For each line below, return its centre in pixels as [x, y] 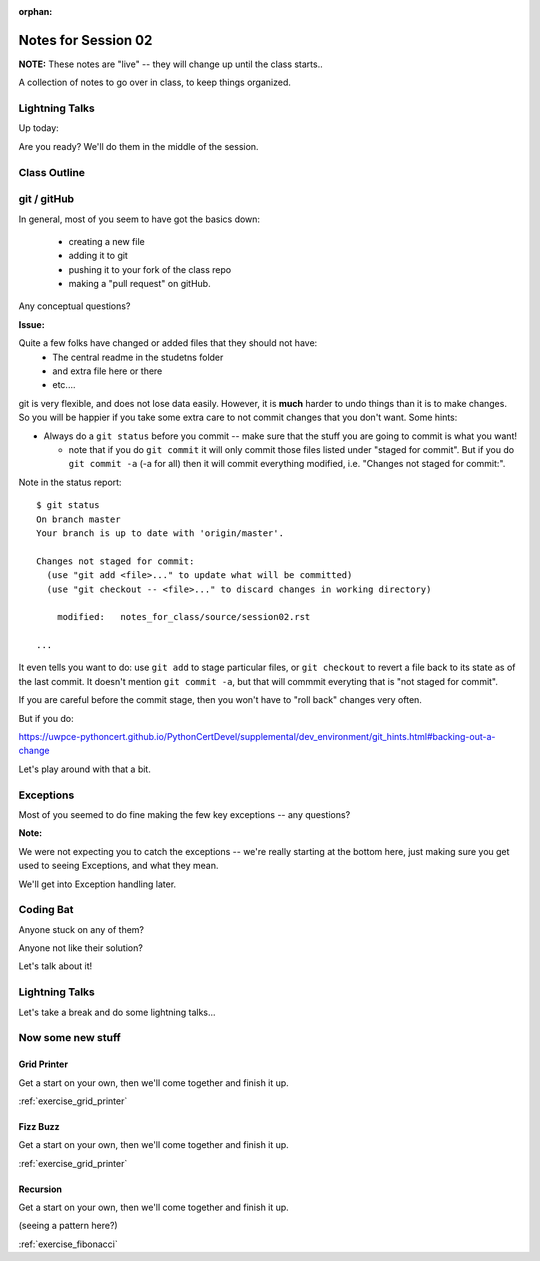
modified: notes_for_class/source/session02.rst [183, 617]
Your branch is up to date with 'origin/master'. [160, 533]
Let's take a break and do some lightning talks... [117, 1012]
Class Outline [51, 172]
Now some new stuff [69, 1038]
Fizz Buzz [39, 1126]
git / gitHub [46, 199]
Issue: [31, 324]
